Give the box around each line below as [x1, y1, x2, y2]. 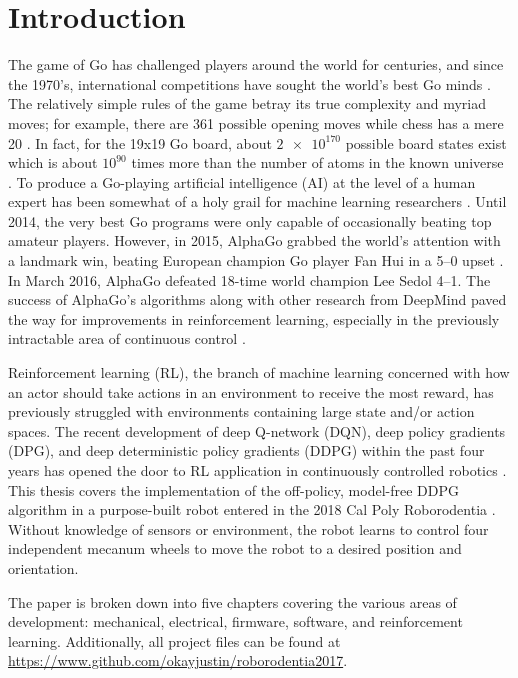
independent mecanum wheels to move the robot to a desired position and [8, 538, 462, 559]
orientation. [8, 557, 79, 578]
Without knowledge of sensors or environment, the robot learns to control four [8, 518, 489, 539]
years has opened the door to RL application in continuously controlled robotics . [8, 460, 507, 480]
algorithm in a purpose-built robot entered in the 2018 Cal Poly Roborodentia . [8, 499, 496, 520]
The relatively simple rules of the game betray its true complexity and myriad [8, 93, 486, 114]
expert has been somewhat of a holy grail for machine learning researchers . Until [8, 191, 507, 212]
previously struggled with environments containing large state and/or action [8, 401, 475, 422]
